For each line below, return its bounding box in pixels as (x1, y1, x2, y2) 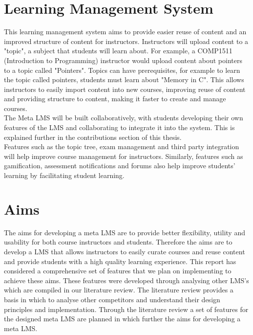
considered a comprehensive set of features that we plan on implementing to (4, 266, 232, 276)
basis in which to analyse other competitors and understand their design (4, 294, 220, 304)
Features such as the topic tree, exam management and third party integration (4, 141, 239, 152)
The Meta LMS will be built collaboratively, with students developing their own (4, 112, 243, 123)
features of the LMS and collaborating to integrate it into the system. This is (4, 122, 235, 133)
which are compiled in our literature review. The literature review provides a (4, 285, 233, 295)
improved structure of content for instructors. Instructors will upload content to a (4, 36, 249, 46)
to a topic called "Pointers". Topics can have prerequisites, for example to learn (4, 65, 240, 75)
